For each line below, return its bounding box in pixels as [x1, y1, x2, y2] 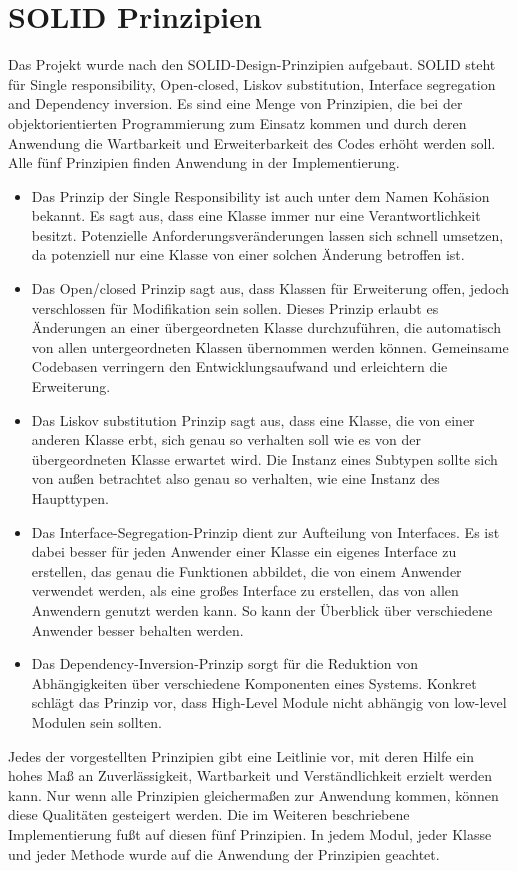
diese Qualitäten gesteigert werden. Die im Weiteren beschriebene [8, 804, 410, 825]
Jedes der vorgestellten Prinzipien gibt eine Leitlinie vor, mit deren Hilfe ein [8, 745, 475, 766]
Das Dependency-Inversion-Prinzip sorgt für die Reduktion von [31, 653, 418, 674]
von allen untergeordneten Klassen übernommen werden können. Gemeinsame [31, 336, 509, 357]
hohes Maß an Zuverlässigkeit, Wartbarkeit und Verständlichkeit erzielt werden [8, 765, 492, 786]
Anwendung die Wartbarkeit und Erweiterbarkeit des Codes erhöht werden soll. [8, 132, 496, 153]
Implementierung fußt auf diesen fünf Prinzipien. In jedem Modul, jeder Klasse [8, 823, 492, 844]
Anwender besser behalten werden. [31, 619, 244, 640]
